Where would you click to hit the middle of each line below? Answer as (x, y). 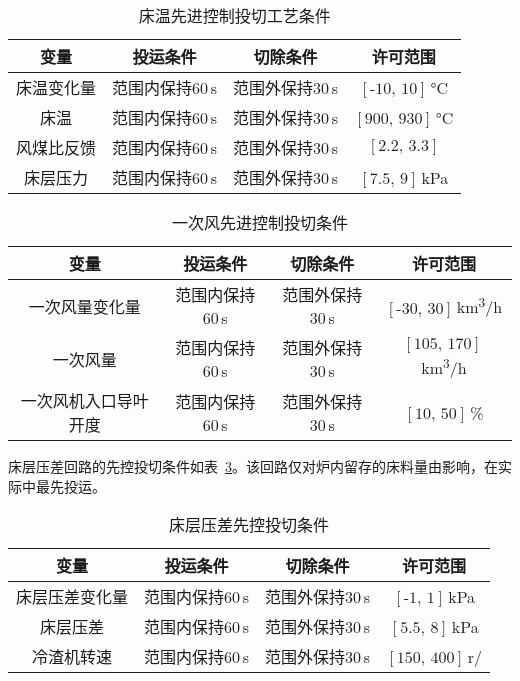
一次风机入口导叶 (84, 400)
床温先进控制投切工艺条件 (234, 15)
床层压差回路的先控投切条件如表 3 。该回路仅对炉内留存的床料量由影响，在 (253, 466)
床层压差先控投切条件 (249, 525)
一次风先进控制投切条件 (259, 222)
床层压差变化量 (72, 597)
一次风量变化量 (84, 306)
